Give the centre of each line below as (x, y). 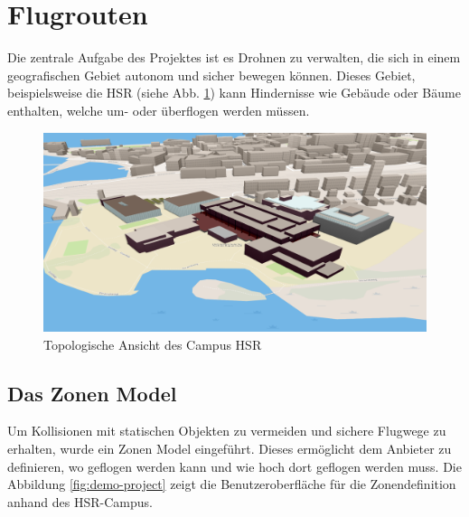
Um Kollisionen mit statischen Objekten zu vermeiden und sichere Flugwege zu (227, 431)
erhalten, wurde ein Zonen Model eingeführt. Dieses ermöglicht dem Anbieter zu (230, 448)
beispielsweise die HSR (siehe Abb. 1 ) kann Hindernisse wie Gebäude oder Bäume (234, 93)
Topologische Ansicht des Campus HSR (153, 344)
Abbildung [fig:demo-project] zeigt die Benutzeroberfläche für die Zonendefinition (232, 484)
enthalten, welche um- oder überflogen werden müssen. (159, 110)
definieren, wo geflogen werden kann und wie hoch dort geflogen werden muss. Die (234, 466)
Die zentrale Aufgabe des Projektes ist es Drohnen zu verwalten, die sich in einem (234, 57)
